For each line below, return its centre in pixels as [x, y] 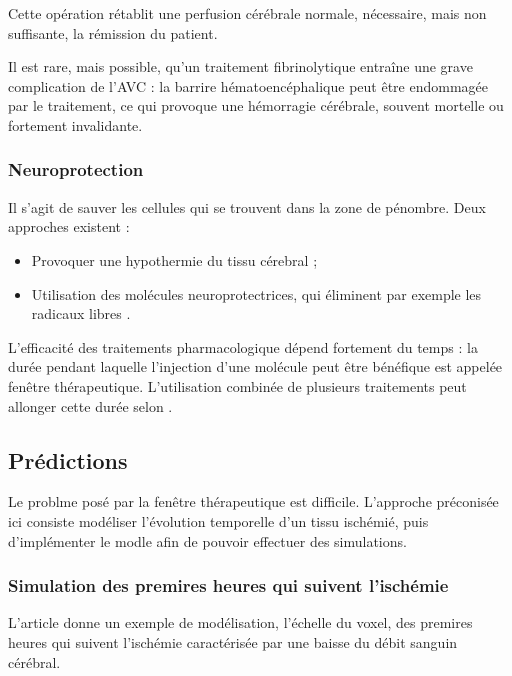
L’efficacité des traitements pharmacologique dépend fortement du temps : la [243, 346]
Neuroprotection [76, 169]
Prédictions [68, 459]
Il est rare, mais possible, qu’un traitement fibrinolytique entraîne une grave [240, 66]
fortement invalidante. [75, 124]
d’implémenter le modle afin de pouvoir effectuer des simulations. [207, 540]
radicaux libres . [81, 313]
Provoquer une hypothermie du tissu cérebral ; [174, 259]
